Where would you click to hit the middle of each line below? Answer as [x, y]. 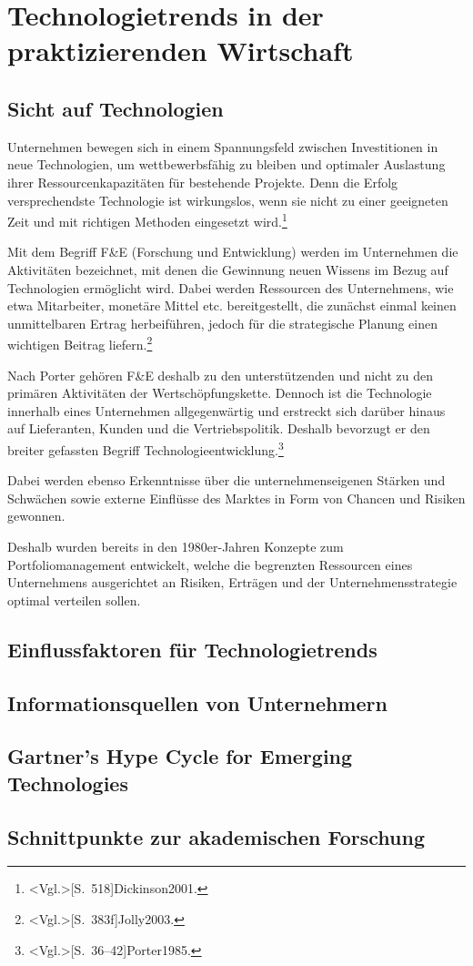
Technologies [68, 783]
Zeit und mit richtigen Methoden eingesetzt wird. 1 [147, 220]
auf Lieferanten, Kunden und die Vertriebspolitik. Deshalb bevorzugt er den [219, 428]
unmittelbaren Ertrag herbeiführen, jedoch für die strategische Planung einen [223, 323]
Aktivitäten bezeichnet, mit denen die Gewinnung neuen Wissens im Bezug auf [228, 269]
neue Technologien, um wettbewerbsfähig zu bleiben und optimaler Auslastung [226, 164]
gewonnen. [36, 516]
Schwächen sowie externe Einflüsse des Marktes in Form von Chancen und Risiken [236, 498]
